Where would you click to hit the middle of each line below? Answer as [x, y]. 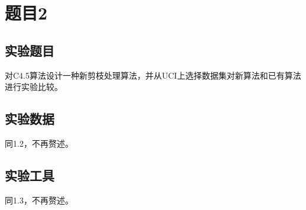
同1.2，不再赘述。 [39, 143]
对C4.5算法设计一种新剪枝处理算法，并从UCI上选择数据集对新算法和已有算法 [153, 75]
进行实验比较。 [34, 87]
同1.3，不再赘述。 [39, 200]
